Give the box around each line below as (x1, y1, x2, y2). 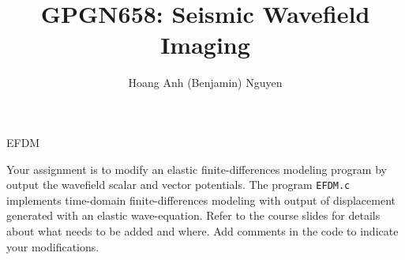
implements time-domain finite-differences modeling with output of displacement (6, 191, 396, 208)
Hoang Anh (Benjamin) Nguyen (128, 74, 283, 91)
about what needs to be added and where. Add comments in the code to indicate (6, 222, 399, 239)
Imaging (160, 28, 250, 61)
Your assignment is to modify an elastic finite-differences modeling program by (6, 160, 387, 177)
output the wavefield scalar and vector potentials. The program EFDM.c (6, 176, 351, 193)
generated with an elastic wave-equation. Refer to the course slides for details (6, 207, 381, 224)
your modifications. (6, 238, 99, 254)
